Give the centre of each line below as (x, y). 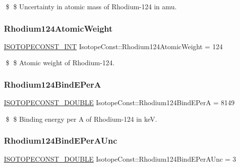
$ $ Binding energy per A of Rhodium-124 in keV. (81, 119)
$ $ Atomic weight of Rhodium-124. (60, 63)
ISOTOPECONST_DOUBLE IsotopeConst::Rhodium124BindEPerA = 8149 (119, 102)
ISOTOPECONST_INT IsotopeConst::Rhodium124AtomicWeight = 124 (113, 46)
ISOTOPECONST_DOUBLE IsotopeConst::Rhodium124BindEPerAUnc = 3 (120, 158)
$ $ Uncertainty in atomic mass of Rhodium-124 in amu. (91, 6)
